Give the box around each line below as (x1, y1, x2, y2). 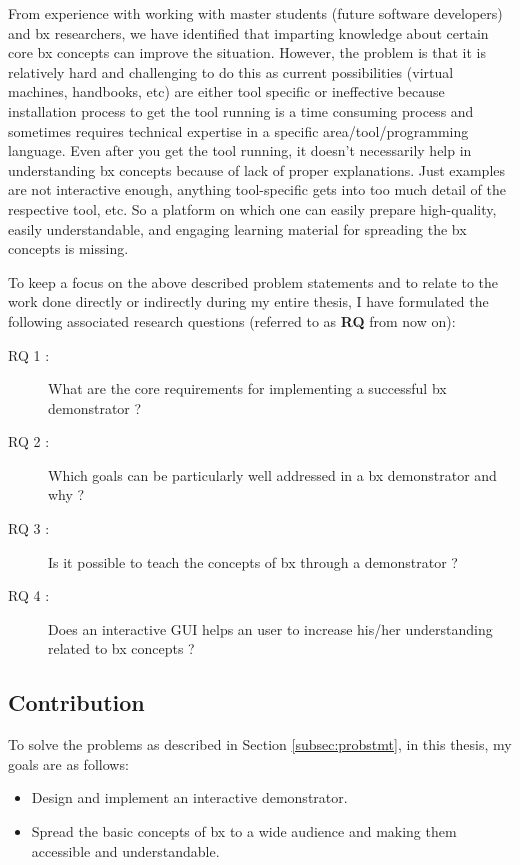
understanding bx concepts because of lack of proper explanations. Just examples (8, 159, 506, 180)
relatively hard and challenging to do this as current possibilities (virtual (8, 61, 454, 82)
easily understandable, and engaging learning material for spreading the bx (8, 218, 467, 239)
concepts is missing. (8, 238, 129, 259)
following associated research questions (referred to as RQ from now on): (8, 310, 456, 331)
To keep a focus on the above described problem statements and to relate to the (8, 271, 498, 292)
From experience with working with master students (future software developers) (8, 3, 503, 23)
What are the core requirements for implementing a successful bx (48, 378, 447, 399)
